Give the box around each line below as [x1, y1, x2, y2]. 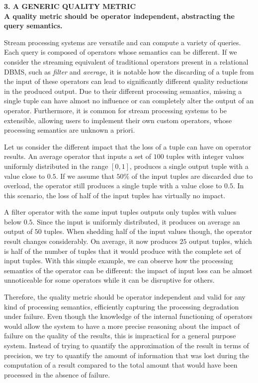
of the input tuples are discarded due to [131, 170, 253, 181]
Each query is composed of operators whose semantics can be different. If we [4, 47, 237, 57]
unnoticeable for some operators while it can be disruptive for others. [4, 275, 215, 285]
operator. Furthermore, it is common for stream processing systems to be [4, 105, 227, 115]
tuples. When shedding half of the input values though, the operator [44, 226, 252, 236]
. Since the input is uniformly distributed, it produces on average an [32, 216, 240, 227]
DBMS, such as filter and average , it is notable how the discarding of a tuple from [4, 66, 254, 77]
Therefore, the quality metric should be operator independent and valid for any [4, 292, 246, 302]
